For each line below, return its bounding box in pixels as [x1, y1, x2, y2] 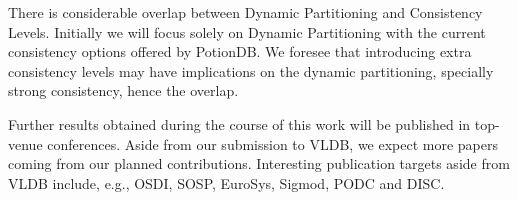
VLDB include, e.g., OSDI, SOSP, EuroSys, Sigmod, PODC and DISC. [8, 172, 445, 193]
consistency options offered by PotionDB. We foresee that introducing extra [8, 41, 472, 62]
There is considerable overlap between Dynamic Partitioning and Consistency [8, 2, 483, 22]
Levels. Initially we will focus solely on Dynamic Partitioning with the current [8, 21, 486, 42]
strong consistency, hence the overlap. [8, 80, 239, 101]
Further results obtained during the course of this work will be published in [8, 113, 471, 134]
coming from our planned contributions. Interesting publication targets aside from [8, 153, 510, 174]
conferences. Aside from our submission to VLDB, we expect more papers [47, 133, 499, 154]
